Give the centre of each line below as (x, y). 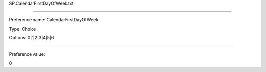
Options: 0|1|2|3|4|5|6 (32, 38)
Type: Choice (23, 29)
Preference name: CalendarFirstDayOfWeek (54, 20)
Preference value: (27, 54)
